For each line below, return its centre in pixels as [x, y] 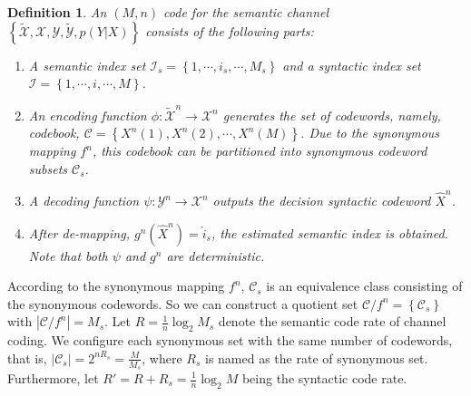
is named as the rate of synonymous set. [316, 357]
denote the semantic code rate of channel [332, 321]
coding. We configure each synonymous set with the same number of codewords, [230, 340]
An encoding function [88, 115]
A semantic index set [87, 65]
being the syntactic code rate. [324, 378]
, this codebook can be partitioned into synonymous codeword [260, 151]
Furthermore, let [53, 378]
